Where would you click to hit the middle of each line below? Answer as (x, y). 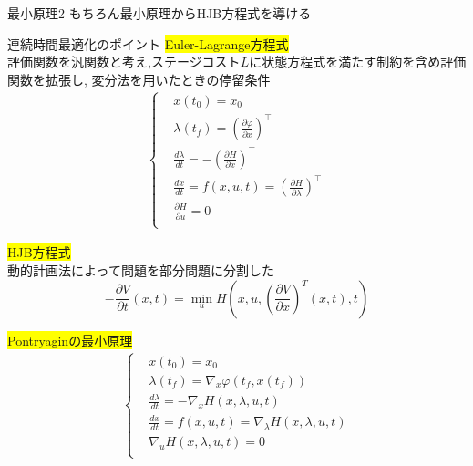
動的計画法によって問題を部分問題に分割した (141, 270)
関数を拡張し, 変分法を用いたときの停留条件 (139, 79)
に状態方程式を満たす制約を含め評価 (358, 62)
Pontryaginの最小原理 (70, 340)
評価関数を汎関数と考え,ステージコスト (124, 62)
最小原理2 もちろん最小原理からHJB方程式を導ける (159, 13)
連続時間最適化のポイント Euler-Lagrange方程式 (148, 43)
